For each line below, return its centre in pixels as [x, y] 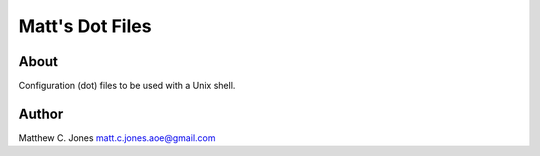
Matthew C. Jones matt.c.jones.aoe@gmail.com [117, 137]
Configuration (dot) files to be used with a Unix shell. [127, 86]
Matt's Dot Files [85, 26]
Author [41, 113]
